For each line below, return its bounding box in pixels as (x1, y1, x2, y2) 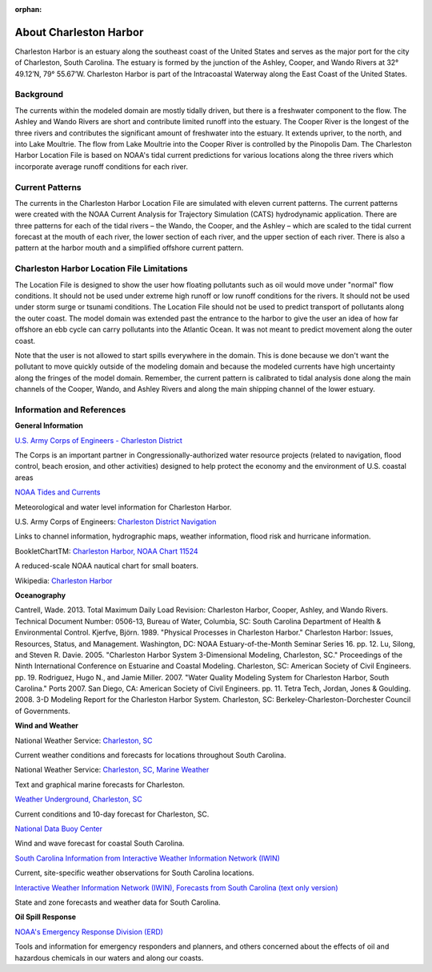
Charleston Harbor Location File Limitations (14, 263, 188, 274)
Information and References (14, 404, 126, 415)
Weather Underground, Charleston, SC (14, 794, 143, 805)
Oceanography (14, 590, 66, 600)
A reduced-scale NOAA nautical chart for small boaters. (14, 561, 199, 571)
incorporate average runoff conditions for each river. (14, 161, 188, 171)
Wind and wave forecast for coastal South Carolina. (14, 838, 185, 849)
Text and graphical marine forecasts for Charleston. (14, 780, 186, 789)
